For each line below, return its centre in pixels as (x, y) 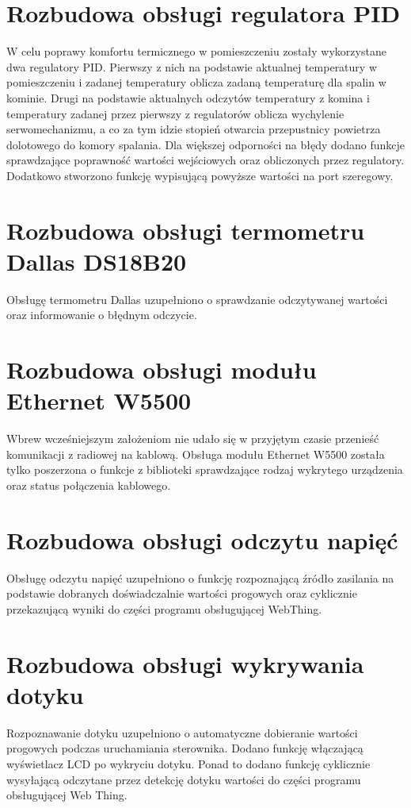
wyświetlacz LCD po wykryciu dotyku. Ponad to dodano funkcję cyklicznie (188, 764)
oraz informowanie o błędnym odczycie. (102, 315)
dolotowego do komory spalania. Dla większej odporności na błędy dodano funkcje (206, 144)
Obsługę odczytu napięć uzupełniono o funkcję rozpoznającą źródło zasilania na (200, 577)
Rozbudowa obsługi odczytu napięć (202, 539)
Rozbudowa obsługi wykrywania (185, 663)
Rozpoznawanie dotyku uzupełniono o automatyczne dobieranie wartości (182, 732)
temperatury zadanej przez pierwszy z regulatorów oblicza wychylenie (175, 113)
